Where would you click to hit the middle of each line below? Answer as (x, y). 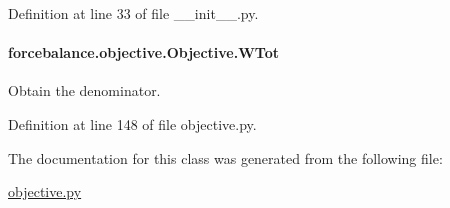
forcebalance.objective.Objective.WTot (144, 52)
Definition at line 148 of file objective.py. (132, 123)
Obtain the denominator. (84, 90)
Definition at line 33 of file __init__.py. (133, 13)
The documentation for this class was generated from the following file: (225, 157)
